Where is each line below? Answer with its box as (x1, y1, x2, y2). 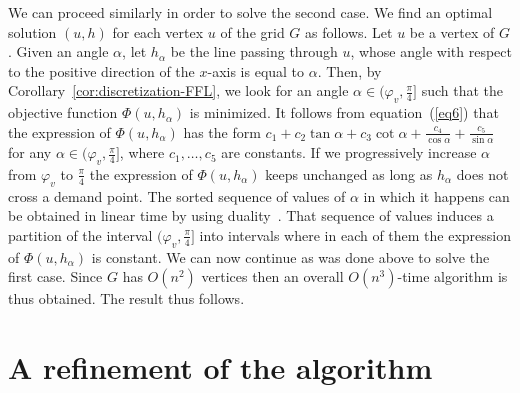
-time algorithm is (397, 266, 508, 287)
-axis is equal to (207, 60, 305, 81)
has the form (183, 121, 261, 142)
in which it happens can (363, 185, 510, 206)
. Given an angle (8, 41, 109, 62)
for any (8, 142, 52, 163)
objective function (8, 102, 118, 123)
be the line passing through (170, 41, 338, 62)
